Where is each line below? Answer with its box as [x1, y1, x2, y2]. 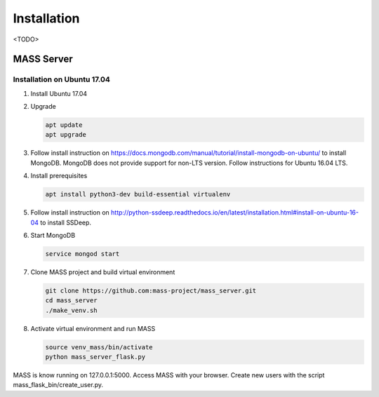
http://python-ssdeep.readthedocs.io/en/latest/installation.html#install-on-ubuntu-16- [111, 208, 359, 217]
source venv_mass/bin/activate [45, 343, 154, 351]
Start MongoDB [30, 231, 76, 239]
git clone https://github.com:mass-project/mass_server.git [45, 286, 257, 295]
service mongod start [45, 250, 120, 257]
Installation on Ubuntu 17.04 [13, 74, 110, 84]
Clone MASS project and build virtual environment [30, 267, 175, 276]
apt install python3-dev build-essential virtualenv [45, 190, 231, 198]
